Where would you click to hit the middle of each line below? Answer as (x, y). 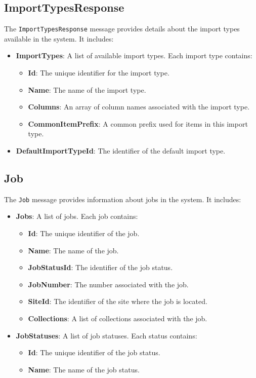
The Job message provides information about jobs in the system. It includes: (123, 199)
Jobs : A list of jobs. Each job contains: (77, 216)
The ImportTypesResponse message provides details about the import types (122, 29)
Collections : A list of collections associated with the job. (118, 318)
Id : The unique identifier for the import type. (99, 73)
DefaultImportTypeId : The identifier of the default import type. (121, 151)
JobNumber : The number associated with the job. (108, 284)
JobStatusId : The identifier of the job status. (100, 267)
